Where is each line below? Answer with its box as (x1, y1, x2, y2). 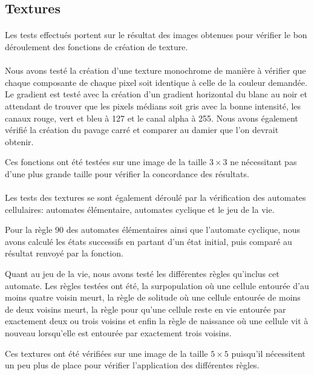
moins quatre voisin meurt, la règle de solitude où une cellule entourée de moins (5, 291, 301, 304)
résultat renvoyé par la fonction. (5, 247, 123, 259)
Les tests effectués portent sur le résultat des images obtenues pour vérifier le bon (5, 28, 307, 41)
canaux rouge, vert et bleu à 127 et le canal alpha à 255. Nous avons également (5, 111, 298, 124)
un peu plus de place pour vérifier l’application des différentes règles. (5, 359, 260, 371)
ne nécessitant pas (230, 155, 297, 168)
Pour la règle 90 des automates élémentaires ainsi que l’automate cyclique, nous (5, 223, 300, 236)
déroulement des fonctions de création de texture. (5, 40, 188, 53)
